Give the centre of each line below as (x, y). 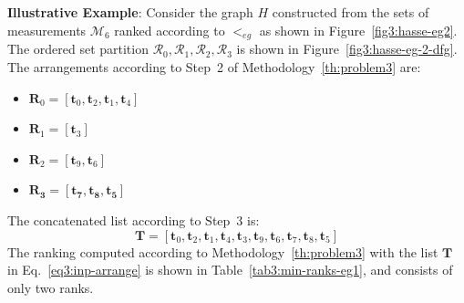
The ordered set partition (78, 49)
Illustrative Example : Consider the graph (130, 12)
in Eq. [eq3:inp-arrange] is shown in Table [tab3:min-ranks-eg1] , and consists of (230, 270)
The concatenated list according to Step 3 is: (134, 219)
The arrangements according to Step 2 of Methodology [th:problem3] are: (214, 66)
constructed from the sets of (351, 12)
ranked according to (170, 30)
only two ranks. (51, 287)
